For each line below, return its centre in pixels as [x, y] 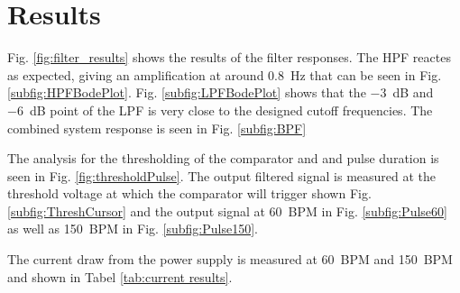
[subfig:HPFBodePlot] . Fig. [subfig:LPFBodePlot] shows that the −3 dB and [221, 92]
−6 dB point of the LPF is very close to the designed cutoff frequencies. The [220, 110]
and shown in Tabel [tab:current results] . [120, 276]
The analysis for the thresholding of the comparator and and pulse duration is [223, 158]
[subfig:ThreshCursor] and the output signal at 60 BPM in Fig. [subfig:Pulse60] [227, 211]
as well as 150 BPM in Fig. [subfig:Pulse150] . [133, 229]
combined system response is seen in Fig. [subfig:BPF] [157, 128]
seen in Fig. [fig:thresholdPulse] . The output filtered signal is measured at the [222, 175]
